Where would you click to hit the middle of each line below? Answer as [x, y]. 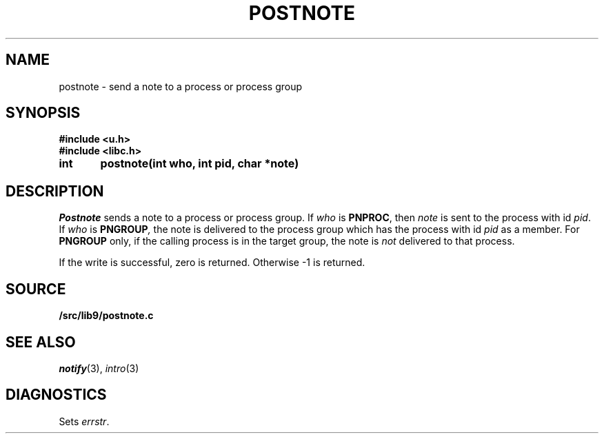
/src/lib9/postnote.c [106, 316]
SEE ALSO [41, 342]
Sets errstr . [84, 421]
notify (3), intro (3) [99, 368]
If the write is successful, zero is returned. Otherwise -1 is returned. [212, 263]
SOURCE [36, 289]
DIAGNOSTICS [56, 395]
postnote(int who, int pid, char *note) [200, 164]
